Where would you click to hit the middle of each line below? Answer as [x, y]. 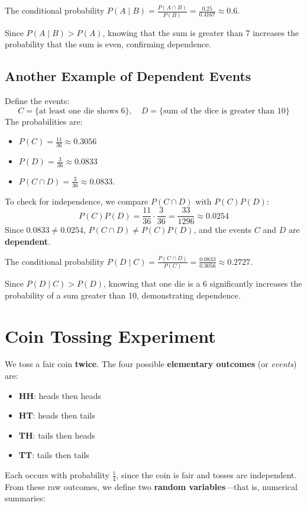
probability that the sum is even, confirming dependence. [108, 44]
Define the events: [37, 101]
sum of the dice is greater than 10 [224, 111]
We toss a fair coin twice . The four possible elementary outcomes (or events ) [151, 364]
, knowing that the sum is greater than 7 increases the [201, 32]
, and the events [223, 230]
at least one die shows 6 [82, 111]
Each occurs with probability [57, 475]
